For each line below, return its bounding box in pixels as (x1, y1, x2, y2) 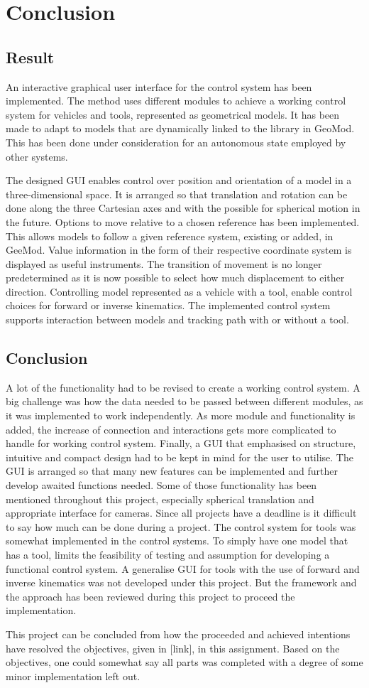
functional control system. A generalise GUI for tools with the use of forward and (6, 561, 360, 576)
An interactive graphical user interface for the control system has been (6, 79, 312, 94)
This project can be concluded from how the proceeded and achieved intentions (6, 626, 351, 641)
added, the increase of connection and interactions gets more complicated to (6, 421, 336, 436)
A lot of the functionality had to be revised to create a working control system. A (6, 380, 360, 394)
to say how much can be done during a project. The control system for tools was (6, 519, 356, 534)
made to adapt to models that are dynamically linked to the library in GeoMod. (6, 121, 355, 136)
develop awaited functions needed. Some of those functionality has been (6, 478, 317, 493)
